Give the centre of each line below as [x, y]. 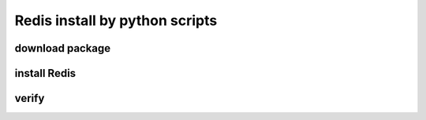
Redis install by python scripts [116, 20]
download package [63, 48]
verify [30, 98]
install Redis [45, 73]
